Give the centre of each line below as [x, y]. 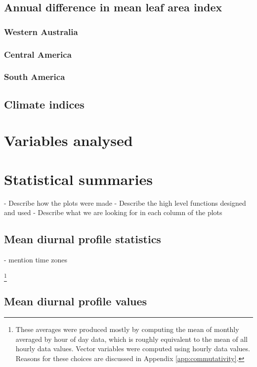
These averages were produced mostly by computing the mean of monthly [127, 329]
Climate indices [44, 104]
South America [35, 77]
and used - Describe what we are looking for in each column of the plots [113, 212]
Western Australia [41, 31]
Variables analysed [68, 140]
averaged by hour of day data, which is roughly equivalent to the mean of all [132, 339]
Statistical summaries [78, 179]
